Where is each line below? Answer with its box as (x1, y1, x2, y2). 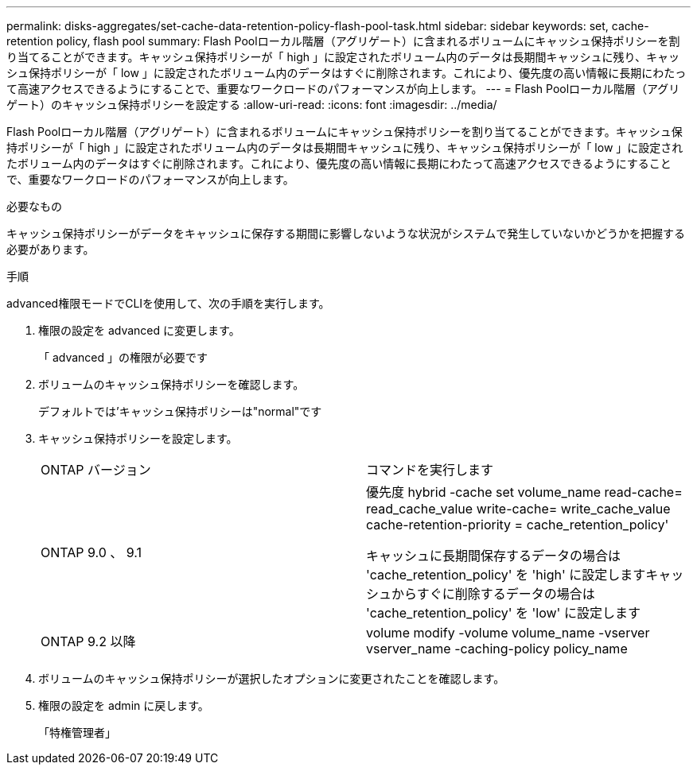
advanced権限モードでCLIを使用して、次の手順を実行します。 (6, 296, 330, 310)
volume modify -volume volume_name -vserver (366, 625, 650, 641)
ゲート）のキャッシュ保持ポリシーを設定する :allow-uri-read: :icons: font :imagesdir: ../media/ (6, 98, 497, 111)
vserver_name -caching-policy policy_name (366, 641, 628, 657)
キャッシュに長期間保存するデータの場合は (366, 548, 621, 564)
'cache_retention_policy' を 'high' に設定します (366, 567, 646, 583)
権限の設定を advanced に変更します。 (38, 324, 240, 337)
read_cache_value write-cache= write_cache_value (366, 501, 671, 517)
